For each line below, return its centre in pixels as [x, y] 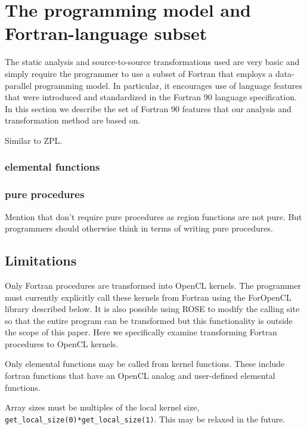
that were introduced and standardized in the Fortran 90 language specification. [151, 97]
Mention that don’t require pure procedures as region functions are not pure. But [153, 216]
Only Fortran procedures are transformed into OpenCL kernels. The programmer [153, 285]
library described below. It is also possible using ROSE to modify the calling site [152, 309]
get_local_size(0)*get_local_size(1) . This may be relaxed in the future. [145, 419]
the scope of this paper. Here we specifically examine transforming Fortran [141, 332]
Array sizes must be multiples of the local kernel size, [102, 407]
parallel [18, 85]
